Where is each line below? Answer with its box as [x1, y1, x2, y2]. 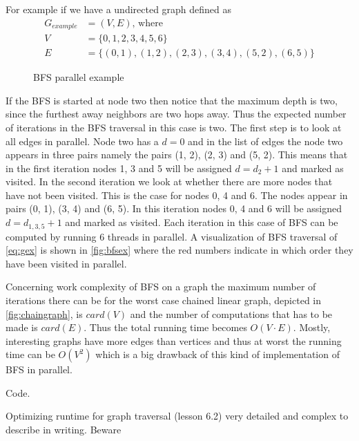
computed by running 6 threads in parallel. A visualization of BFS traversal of [6, 229, 338, 243]
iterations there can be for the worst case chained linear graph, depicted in [6, 292, 322, 307]
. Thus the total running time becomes [84, 320, 247, 335]
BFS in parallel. [6, 362, 72, 377]
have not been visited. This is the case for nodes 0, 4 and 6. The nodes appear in [6, 187, 348, 202]
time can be [6, 347, 55, 362]
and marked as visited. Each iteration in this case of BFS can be [65, 215, 338, 229]
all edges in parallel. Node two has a [6, 133, 159, 148]
